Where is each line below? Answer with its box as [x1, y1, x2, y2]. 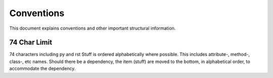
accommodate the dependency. [9, 65, 76, 71]
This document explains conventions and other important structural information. [9, 25, 176, 31]
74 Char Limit [9, 38, 53, 47]
